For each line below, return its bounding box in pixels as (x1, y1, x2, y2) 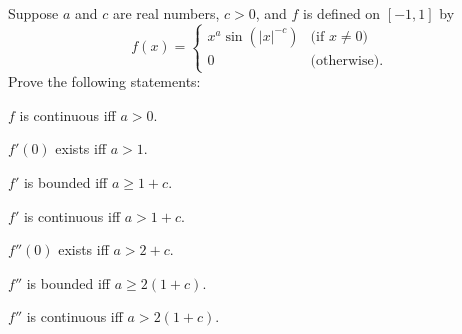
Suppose (8, 3, 59, 23)
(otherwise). (310, 53, 384, 68)
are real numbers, (112, 3, 220, 23)
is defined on (303, 3, 381, 23)
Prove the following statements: (8, 71, 201, 92)
